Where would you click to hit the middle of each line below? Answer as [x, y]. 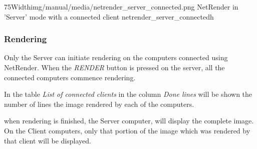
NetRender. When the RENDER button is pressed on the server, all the [114, 67]
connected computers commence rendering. [70, 77]
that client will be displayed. [48, 140]
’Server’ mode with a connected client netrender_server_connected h [109, 16]
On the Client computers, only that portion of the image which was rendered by [127, 130]
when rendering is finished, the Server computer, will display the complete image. [129, 121]
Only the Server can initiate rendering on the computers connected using [116, 57]
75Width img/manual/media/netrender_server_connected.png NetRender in [121, 7]
